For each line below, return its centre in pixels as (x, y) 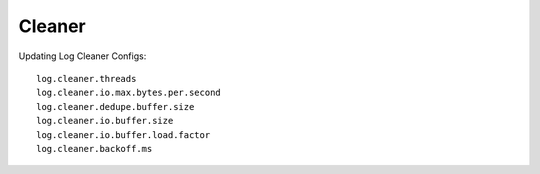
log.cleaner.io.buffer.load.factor (123, 134)
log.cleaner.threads (86, 78)
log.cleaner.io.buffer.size (105, 121)
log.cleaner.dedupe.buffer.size (115, 106)
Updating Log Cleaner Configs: (82, 56)
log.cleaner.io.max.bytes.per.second (129, 93)
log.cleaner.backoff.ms (94, 148)
